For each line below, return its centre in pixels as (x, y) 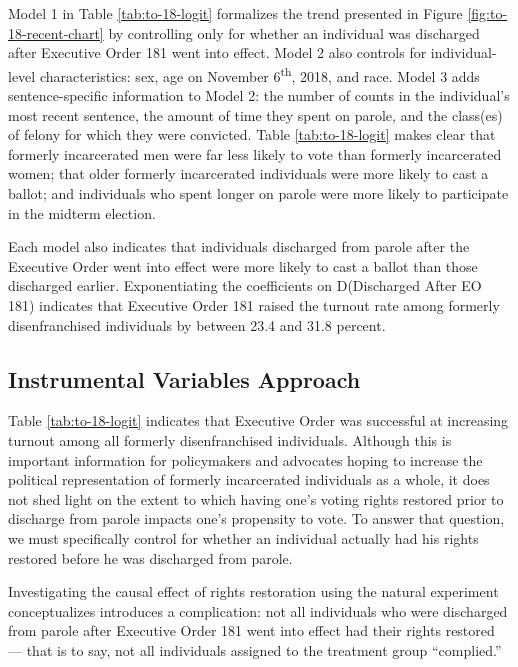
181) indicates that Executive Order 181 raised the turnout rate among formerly (254, 304)
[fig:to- (487, 13)
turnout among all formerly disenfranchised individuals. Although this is (230, 439)
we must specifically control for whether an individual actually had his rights (243, 537)
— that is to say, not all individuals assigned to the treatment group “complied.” (255, 649)
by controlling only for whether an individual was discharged (294, 32)
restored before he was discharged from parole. (150, 557)
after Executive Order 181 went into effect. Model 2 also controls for (217, 52)
